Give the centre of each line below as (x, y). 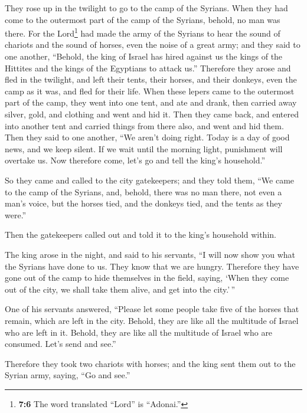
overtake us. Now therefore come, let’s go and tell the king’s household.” (135, 160)
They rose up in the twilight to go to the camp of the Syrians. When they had (146, 8)
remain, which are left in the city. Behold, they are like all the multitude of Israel (152, 320)
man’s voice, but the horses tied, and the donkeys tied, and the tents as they (143, 203)
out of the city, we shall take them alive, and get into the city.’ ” (120, 289)
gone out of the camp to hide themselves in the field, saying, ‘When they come (147, 278)
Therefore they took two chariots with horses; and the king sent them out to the (150, 363)
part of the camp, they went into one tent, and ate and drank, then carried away (151, 102)
